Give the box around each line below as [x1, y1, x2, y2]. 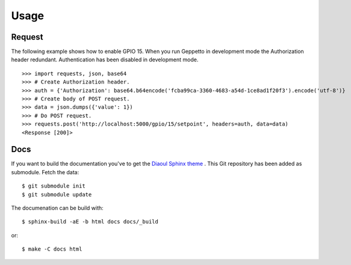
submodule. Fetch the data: [11, 168, 79, 175]
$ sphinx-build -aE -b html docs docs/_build [22, 218, 159, 225]
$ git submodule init [22, 183, 85, 189]
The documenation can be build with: [11, 204, 104, 212]
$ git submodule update [22, 191, 92, 198]
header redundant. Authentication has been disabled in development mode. [11, 56, 199, 63]
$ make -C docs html [22, 246, 82, 252]
